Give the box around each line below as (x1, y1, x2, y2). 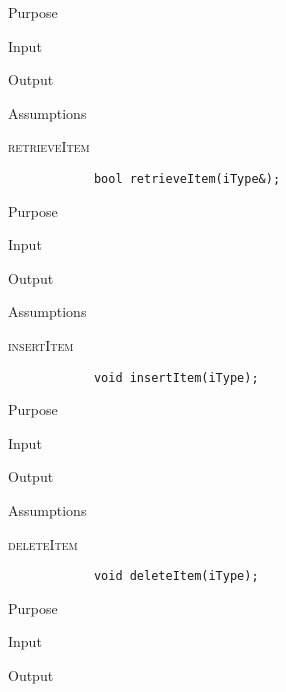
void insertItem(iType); (93, 370, 259, 385)
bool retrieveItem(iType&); (93, 171, 281, 186)
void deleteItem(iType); (93, 569, 259, 584)
